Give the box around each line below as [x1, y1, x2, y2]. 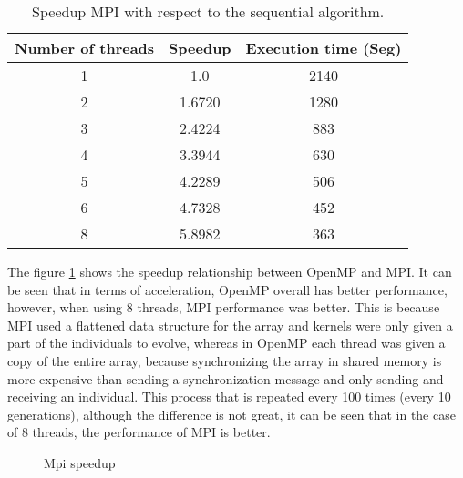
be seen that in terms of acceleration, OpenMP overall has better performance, [7, 280, 448, 299]
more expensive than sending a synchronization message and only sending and [7, 369, 444, 388]
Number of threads [15, 37, 155, 58]
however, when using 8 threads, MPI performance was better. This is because [7, 298, 440, 317]
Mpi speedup [44, 453, 116, 472]
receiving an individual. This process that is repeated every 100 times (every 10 [7, 387, 451, 406]
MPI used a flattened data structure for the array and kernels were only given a [7, 315, 453, 334]
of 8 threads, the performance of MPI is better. [7, 422, 271, 442]
